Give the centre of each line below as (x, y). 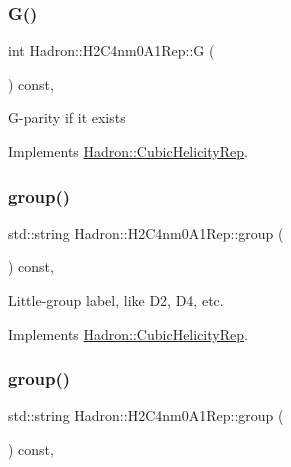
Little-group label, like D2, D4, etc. (116, 300)
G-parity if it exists (67, 117)
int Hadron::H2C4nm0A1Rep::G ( (111, 50)
